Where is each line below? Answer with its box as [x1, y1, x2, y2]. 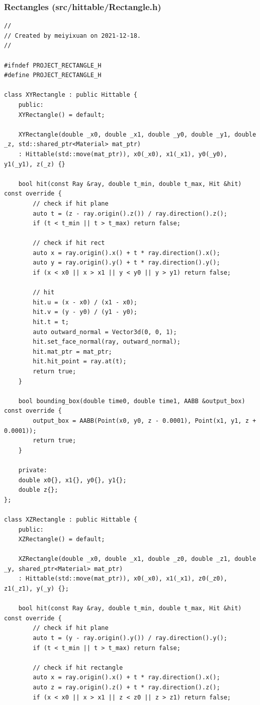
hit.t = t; [33, 318, 69, 326]
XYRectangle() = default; [18, 111, 105, 118]
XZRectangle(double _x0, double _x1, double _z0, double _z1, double [18, 555, 256, 563]
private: [18, 466, 47, 474]
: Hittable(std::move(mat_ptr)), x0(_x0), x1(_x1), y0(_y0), [18, 150, 227, 158]
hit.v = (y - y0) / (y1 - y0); [33, 308, 137, 316]
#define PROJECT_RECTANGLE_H [4, 72, 102, 79]
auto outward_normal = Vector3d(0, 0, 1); [33, 328, 177, 336]
